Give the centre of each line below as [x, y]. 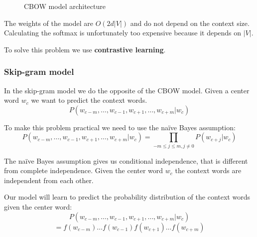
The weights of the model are [49, 23]
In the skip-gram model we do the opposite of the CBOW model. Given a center [127, 90]
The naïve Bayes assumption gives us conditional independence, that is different [126, 160]
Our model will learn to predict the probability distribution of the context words [127, 197]
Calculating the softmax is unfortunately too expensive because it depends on [123, 33]
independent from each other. [49, 180]
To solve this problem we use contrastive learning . [85, 49]
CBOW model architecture [65, 6]
